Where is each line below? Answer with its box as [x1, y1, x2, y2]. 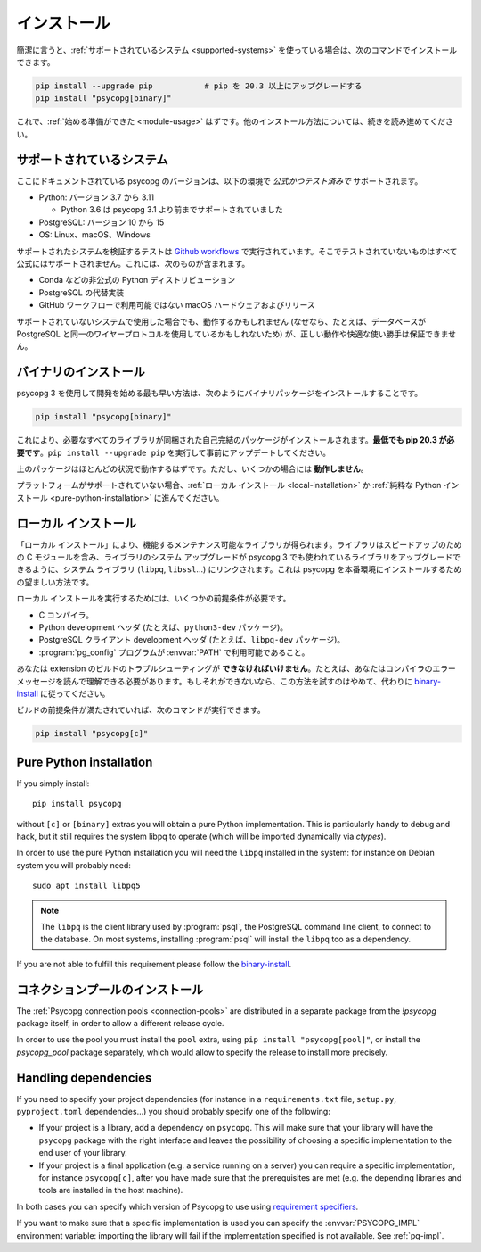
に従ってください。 [40, 688, 110, 699]
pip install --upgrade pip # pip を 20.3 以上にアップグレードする [35, 80, 363, 91]
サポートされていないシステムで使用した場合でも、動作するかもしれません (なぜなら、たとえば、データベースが [16, 316, 427, 327]
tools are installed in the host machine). [38, 1185, 183, 1196]
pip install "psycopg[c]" [35, 728, 149, 739]
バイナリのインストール [16, 364, 146, 379]
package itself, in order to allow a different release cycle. [16, 1018, 224, 1028]
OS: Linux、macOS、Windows [38, 229, 151, 240]
